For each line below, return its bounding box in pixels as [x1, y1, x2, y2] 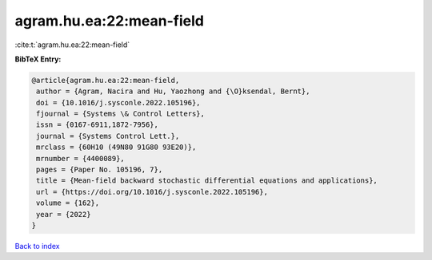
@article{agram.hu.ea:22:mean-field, [31, 76, 180, 85]
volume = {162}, [36, 199, 100, 207]
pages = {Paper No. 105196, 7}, [36, 165, 163, 175]
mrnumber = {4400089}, [36, 154, 126, 163]
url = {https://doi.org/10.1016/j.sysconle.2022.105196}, [36, 187, 268, 196]
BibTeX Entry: [14, 54, 62, 64]
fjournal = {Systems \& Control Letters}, [36, 109, 206, 119]
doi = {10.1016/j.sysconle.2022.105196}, [36, 98, 201, 107]
